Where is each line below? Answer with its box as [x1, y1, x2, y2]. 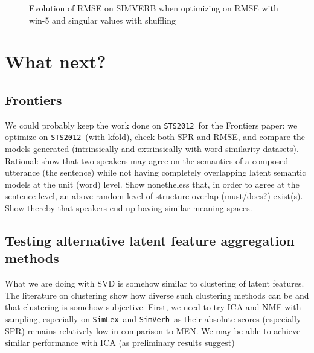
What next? [5, 49, 106, 74]
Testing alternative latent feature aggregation [5, 231, 295, 250]
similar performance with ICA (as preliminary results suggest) [5, 336, 235, 349]
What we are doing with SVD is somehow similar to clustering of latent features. [5, 277, 304, 290]
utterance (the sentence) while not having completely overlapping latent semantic [5, 166, 306, 179]
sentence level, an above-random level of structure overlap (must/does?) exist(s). [5, 189, 303, 202]
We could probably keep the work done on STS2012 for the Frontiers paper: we [5, 118, 298, 131]
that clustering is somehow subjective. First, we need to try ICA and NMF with [5, 301, 301, 313]
